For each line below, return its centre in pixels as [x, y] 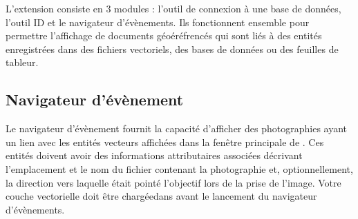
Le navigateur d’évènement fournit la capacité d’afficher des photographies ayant [177, 128]
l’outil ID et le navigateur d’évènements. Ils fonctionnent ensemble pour [158, 22]
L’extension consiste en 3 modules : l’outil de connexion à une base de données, [173, 8]
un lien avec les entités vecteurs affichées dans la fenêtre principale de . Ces [165, 142]
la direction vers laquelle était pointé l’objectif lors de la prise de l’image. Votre [173, 182]
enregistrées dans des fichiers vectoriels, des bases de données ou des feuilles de [172, 49]
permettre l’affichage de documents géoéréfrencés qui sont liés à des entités [164, 35]
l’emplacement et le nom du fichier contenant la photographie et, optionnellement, [179, 168]
